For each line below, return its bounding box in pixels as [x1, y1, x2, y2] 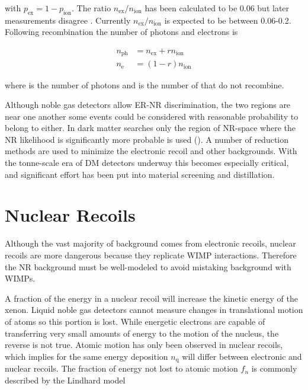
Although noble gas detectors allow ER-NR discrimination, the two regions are [5, 98, 291, 111]
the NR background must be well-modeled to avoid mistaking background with [5, 260, 291, 273]
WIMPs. [5, 272, 36, 284]
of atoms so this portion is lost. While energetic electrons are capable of [5, 315, 265, 327]
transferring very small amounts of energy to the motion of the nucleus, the [5, 327, 279, 339]
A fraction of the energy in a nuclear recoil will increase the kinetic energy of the [5, 292, 298, 304]
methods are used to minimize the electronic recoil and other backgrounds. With [5, 145, 297, 157]
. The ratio [71, 2, 111, 14]
